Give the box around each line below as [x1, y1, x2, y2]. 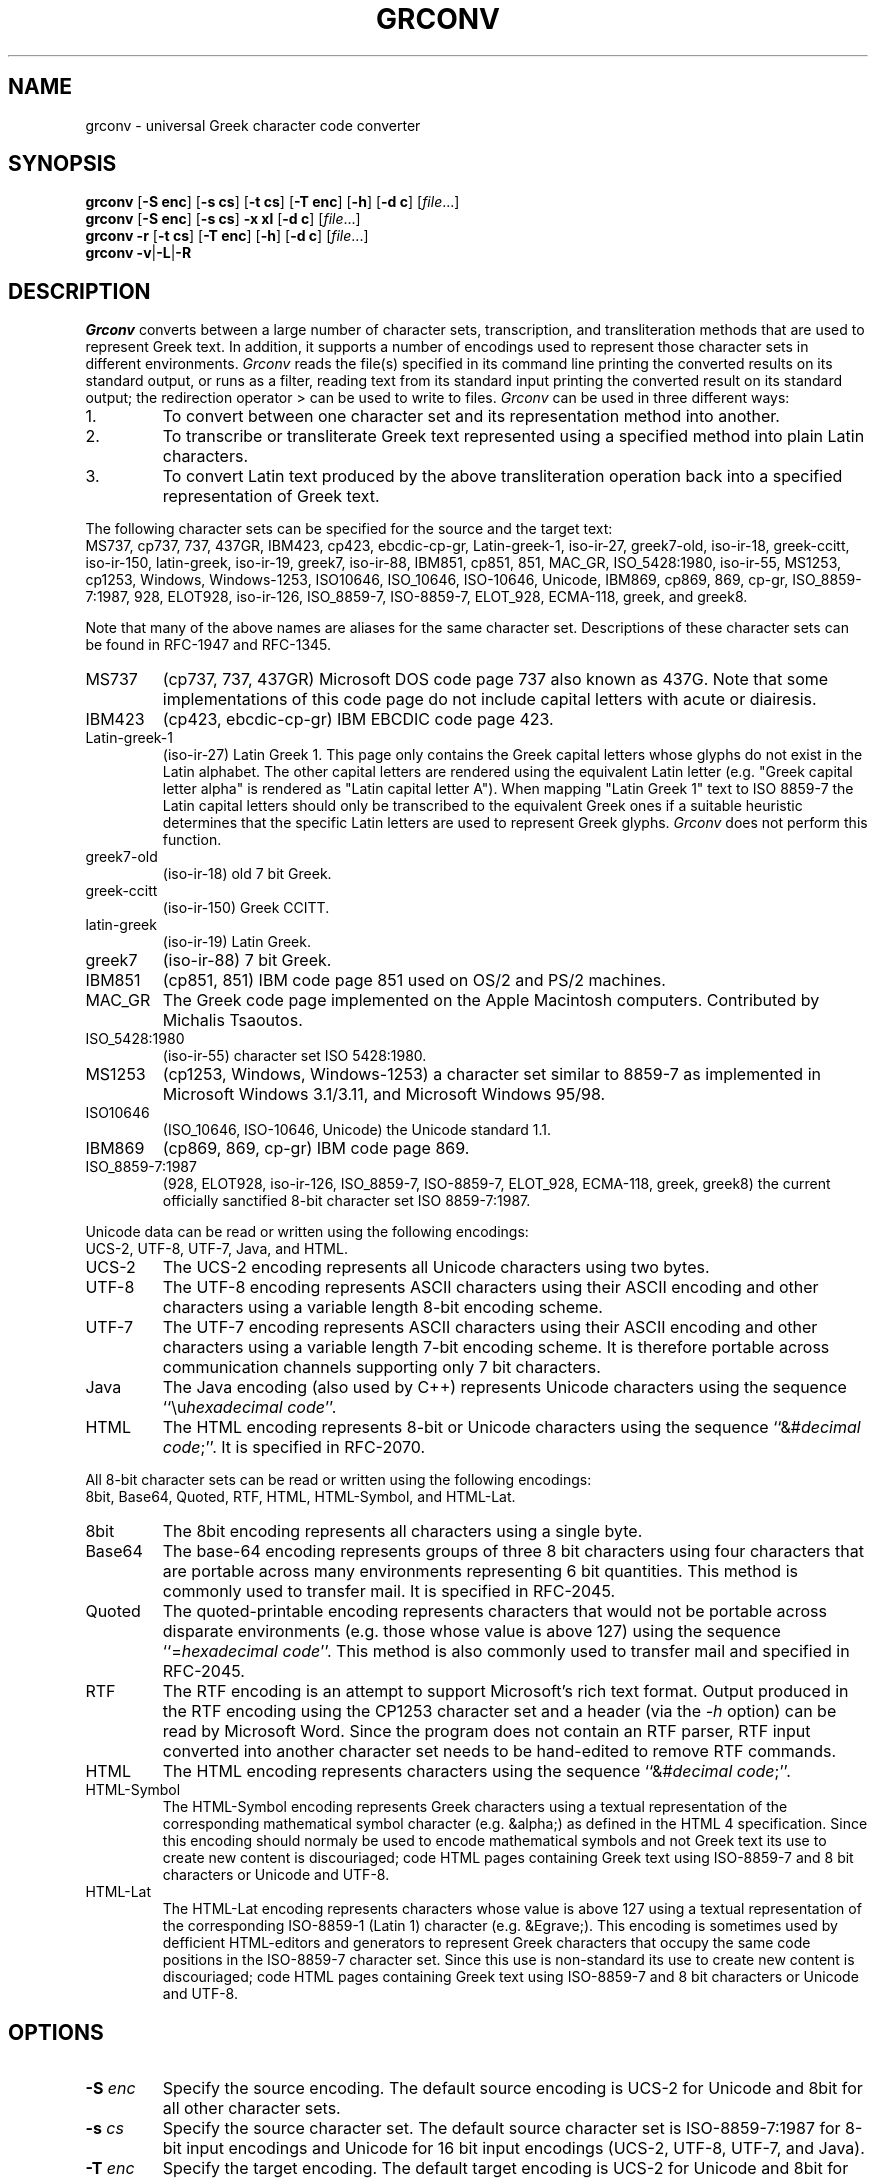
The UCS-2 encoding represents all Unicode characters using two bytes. [162, 1257, 710, 1278]
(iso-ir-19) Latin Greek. [162, 933, 311, 951]
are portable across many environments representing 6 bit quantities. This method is [162, 1561, 798, 1582]
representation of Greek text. [162, 486, 380, 507]
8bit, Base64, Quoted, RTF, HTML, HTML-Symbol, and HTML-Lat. [85, 1488, 516, 1506]
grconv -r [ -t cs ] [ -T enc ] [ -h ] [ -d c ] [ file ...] [85, 227, 369, 245]
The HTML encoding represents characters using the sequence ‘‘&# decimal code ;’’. [162, 1761, 791, 1782]
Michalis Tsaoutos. [162, 1010, 303, 1031]
